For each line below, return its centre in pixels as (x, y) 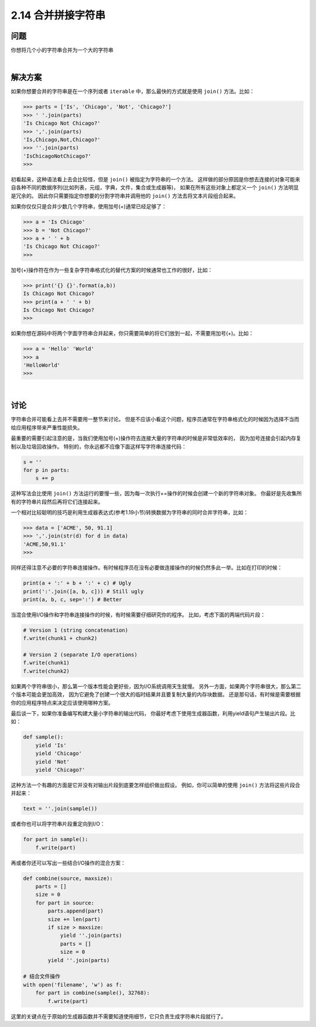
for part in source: (65, 903)
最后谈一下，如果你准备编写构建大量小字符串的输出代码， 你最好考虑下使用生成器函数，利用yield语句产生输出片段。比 (153, 714)
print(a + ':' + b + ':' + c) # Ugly (77, 583)
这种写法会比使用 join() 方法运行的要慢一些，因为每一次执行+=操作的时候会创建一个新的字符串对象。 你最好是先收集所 (156, 494)
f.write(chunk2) (47, 671)
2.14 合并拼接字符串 (58, 15)
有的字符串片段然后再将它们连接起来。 (57, 502)
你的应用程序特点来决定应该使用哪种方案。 (62, 702)
